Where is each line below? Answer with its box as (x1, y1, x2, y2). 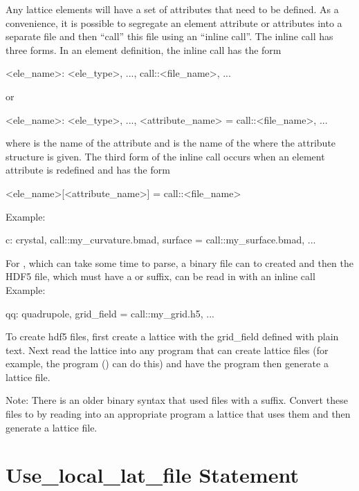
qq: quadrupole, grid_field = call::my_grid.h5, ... (6, 306, 214, 320)
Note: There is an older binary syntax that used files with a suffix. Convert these (6, 393, 348, 407)
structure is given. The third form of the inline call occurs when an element (6, 149, 325, 163)
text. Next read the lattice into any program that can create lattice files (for (6, 342, 329, 357)
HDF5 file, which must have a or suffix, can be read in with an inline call (6, 269, 315, 284)
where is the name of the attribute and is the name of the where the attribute (6, 136, 336, 150)
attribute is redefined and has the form (6, 163, 170, 177)
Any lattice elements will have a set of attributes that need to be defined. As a (6, 2, 339, 16)
